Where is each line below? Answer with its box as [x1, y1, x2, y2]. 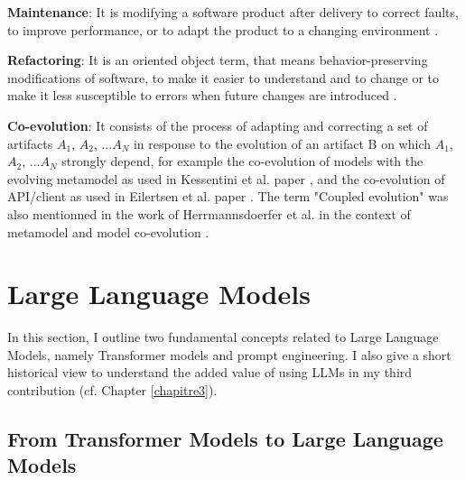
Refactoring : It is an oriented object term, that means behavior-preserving [7, 51, 428, 69]
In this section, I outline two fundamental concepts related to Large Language [7, 328, 439, 346]
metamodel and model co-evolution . [7, 222, 209, 241]
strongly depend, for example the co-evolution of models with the [61, 152, 423, 171]
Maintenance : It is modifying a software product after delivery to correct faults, [7, 3, 459, 21]
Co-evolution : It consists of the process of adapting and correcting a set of [7, 115, 428, 134]
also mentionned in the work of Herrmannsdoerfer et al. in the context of [7, 204, 411, 223]
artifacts [7, 134, 53, 152]
